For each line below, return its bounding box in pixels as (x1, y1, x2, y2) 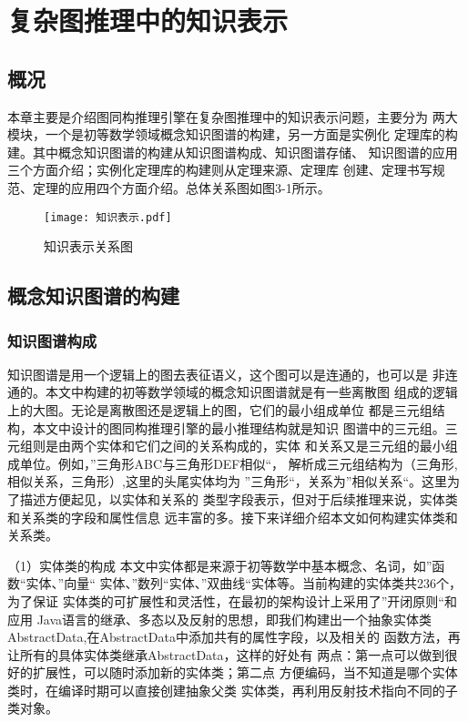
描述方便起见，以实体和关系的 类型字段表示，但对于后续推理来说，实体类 (19, 489, 458, 508)
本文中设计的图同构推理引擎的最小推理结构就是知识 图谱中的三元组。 (32, 418, 445, 437)
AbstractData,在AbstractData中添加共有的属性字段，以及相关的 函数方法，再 (7, 627, 461, 646)
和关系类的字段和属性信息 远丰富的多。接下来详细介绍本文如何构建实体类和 (7, 507, 458, 526)
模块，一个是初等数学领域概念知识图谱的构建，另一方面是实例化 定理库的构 (7, 125, 458, 144)
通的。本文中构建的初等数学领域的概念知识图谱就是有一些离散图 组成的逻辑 (7, 382, 458, 402)
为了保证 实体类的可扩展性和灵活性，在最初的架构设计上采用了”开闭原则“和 (7, 591, 457, 610)
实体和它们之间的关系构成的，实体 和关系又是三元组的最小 (96, 436, 445, 455)
